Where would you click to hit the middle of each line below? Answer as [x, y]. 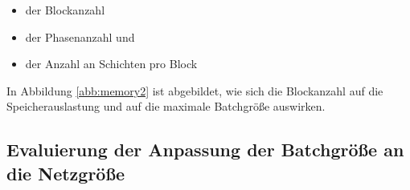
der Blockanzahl [65, 10]
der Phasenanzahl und [80, 36]
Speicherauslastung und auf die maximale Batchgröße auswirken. [166, 106]
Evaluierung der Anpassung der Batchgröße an [205, 150]
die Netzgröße [66, 173]
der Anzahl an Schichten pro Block [111, 64]
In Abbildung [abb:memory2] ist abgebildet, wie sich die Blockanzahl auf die [195, 90]
